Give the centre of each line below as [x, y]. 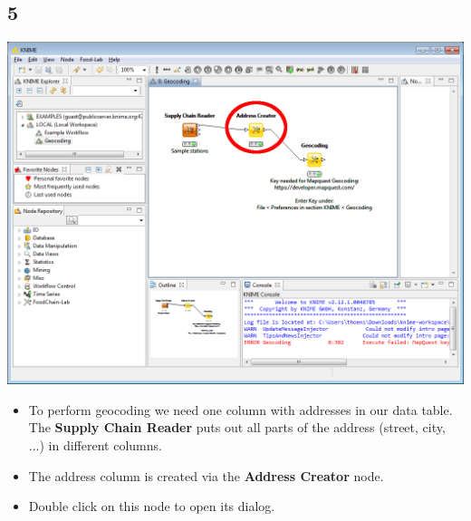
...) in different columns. [95, 444]
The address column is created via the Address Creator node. [206, 475]
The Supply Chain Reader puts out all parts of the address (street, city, [237, 427]
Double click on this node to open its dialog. [152, 506]
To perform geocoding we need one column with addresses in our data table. [240, 409]
